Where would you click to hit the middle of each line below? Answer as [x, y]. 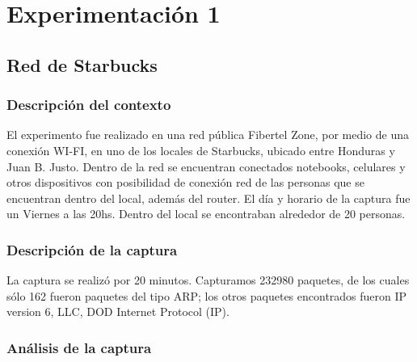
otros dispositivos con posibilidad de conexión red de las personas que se [185, 182]
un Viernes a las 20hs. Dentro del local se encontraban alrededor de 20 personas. [206, 214]
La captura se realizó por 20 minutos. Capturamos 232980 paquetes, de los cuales [208, 280]
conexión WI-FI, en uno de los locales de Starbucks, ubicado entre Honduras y [201, 150]
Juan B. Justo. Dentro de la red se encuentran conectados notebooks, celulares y [206, 166]
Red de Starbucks [82, 64]
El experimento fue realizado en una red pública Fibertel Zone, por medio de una [208, 135]
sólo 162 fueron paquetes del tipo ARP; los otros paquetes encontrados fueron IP [207, 295]
